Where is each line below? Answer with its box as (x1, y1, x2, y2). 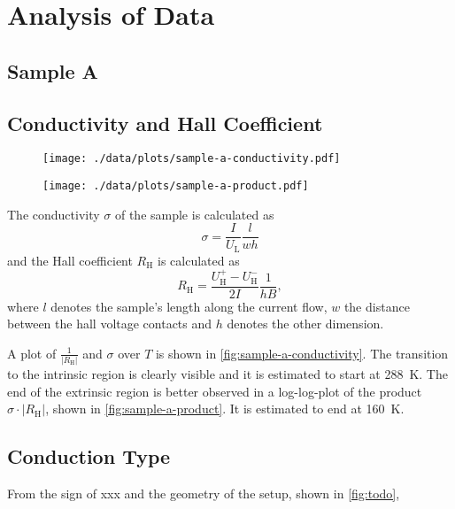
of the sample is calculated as (114, 204, 274, 223)
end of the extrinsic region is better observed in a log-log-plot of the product (7, 382, 422, 400)
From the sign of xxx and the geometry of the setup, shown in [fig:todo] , (7, 484, 400, 503)
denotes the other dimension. (227, 314, 384, 333)
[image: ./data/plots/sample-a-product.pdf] (42, 180, 309, 193)
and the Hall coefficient (7, 251, 133, 269)
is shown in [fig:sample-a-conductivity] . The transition (155, 343, 449, 362)
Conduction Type (7, 443, 171, 470)
